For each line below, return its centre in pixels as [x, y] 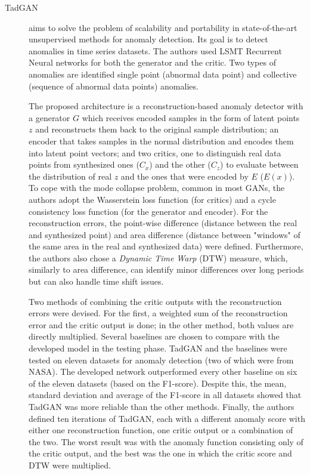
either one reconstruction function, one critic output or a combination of [161, 430]
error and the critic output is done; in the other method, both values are [161, 324]
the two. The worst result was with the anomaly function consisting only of [166, 441]
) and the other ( [180, 164]
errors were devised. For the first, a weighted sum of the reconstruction [158, 313]
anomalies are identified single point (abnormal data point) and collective [163, 74]
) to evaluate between [259, 164]
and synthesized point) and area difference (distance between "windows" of [165, 234]
